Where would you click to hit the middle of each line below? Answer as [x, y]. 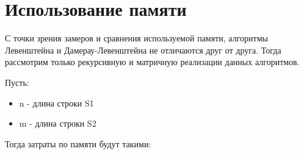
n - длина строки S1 [56, 103]
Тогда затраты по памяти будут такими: [78, 143]
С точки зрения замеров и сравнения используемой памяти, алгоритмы [136, 38]
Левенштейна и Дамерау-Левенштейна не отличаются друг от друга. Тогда [143, 50]
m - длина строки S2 [58, 123]
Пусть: [17, 82]
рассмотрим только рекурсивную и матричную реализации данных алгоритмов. [152, 62]
